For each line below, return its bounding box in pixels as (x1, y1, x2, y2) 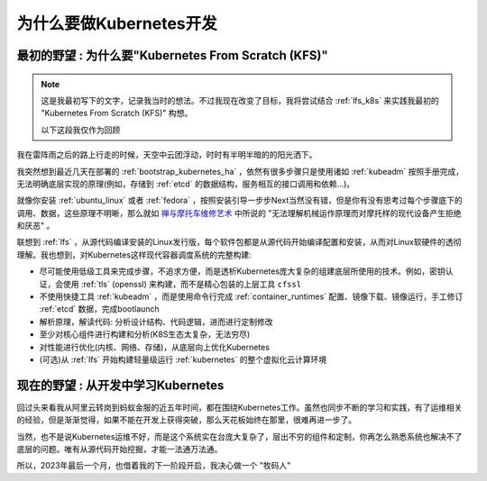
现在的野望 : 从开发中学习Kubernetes (16, 377, 225, 393)
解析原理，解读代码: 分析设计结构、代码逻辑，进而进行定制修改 (39, 316, 273, 327)
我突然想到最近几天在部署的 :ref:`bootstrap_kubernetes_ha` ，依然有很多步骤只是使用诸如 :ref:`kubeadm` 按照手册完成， (16, 166, 464, 177)
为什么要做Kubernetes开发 (16, 14, 218, 33)
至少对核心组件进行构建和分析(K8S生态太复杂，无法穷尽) (39, 329, 251, 340)
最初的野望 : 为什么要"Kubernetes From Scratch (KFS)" (16, 48, 328, 63)
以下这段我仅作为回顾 (41, 124, 121, 135)
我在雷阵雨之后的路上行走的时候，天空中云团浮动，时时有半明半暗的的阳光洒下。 (16, 150, 317, 160)
